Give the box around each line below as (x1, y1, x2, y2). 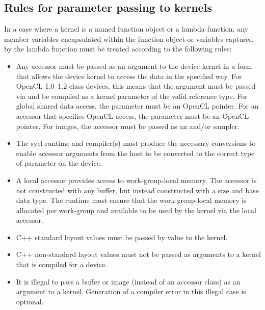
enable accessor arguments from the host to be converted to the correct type (16, 147, 255, 158)
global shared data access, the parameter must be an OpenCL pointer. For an (16, 100, 259, 111)
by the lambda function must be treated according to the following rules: (4, 43, 232, 54)
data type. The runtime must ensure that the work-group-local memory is (16, 195, 247, 205)
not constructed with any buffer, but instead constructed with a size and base (16, 185, 259, 195)
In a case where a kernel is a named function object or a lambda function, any (4, 23, 248, 34)
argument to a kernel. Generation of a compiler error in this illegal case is (16, 286, 246, 297)
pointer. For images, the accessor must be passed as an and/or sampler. (16, 120, 240, 131)
